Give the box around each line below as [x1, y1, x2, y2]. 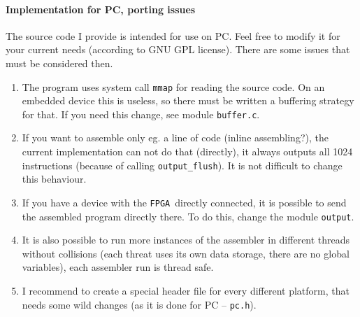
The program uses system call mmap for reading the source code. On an [22, 79, 325, 94]
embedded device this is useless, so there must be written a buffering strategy [22, 93, 354, 108]
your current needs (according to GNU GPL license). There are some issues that [6, 42, 350, 57]
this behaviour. [22, 171, 87, 186]
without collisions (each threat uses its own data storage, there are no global [22, 246, 350, 260]
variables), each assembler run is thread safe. [22, 260, 214, 274]
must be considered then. [6, 55, 113, 70]
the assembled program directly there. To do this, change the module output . [22, 209, 354, 223]
